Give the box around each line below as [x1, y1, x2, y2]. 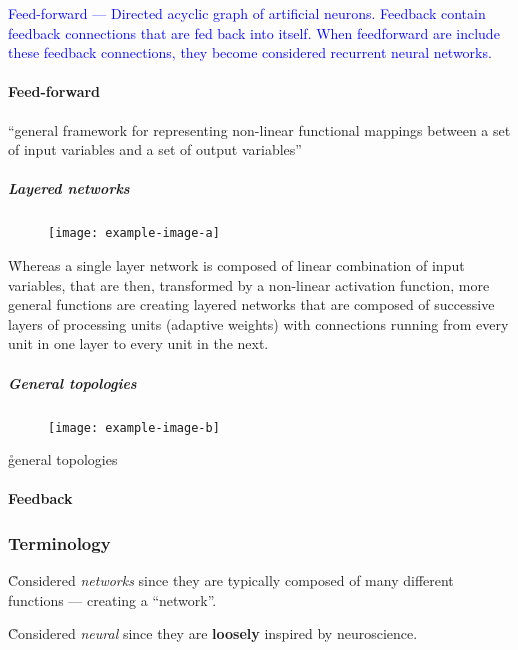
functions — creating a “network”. [8, 589, 217, 610]
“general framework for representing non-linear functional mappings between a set [8, 119, 511, 140]
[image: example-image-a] [48, 226, 220, 241]
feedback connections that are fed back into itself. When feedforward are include [8, 22, 500, 43]
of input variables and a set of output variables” [8, 139, 302, 160]
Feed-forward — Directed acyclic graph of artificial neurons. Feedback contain [8, 3, 486, 23]
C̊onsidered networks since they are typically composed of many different [8, 570, 454, 591]
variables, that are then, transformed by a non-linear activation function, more [8, 274, 490, 295]
